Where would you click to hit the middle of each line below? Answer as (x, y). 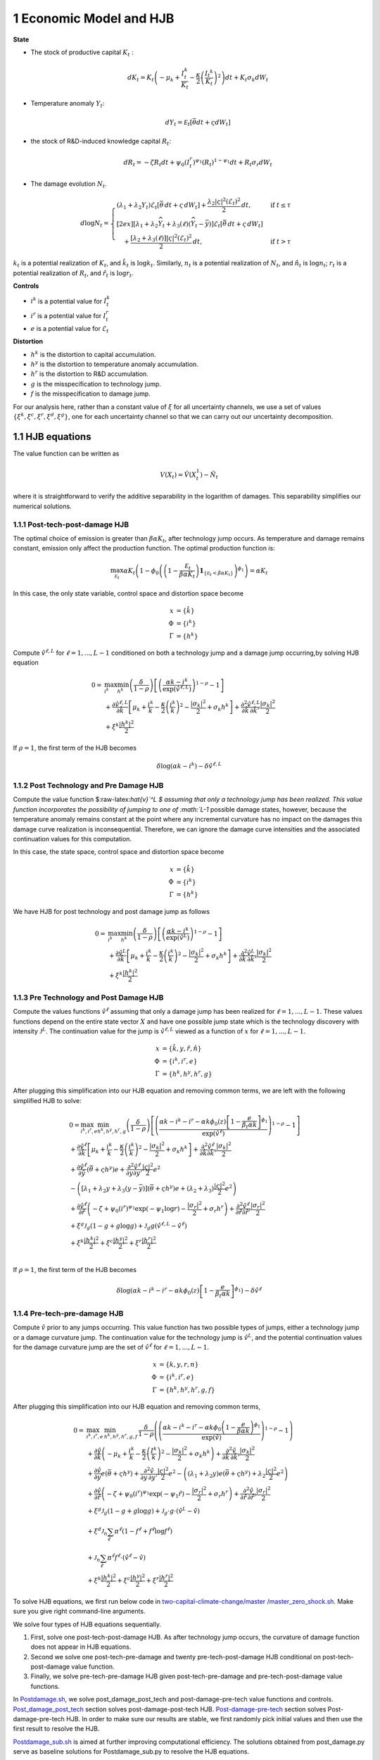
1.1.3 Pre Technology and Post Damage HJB (88, 998)
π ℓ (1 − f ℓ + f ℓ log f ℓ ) (143, 1531)
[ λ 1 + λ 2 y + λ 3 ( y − (109, 1189)
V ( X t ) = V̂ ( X (178, 475)
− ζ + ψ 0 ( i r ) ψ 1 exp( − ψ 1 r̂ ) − (149, 1494)
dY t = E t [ (179, 123)
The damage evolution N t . (69, 185)
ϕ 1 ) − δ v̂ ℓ (248, 1290)
